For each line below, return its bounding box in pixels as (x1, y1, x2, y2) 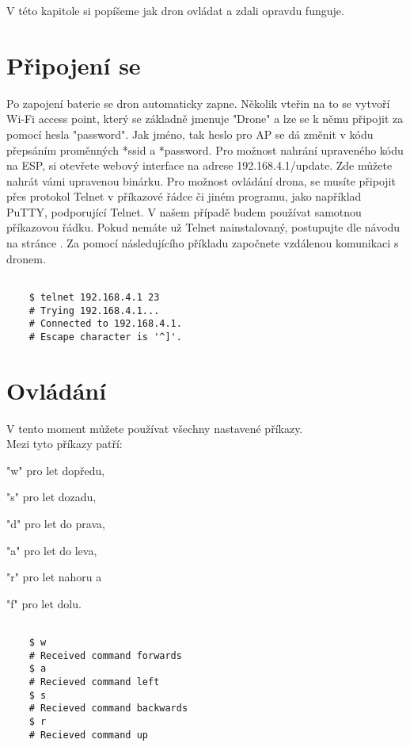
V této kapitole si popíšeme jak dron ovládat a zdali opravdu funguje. (6, 2, 344, 18)
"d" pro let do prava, (6, 515, 105, 532)
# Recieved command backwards (28, 703, 188, 714)
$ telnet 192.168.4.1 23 (28, 291, 160, 303)
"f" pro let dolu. (6, 595, 82, 611)
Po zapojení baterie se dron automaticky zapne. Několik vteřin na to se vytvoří (6, 94, 390, 111)
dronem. (6, 250, 46, 266)
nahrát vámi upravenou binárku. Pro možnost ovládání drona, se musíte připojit (6, 172, 396, 189)
